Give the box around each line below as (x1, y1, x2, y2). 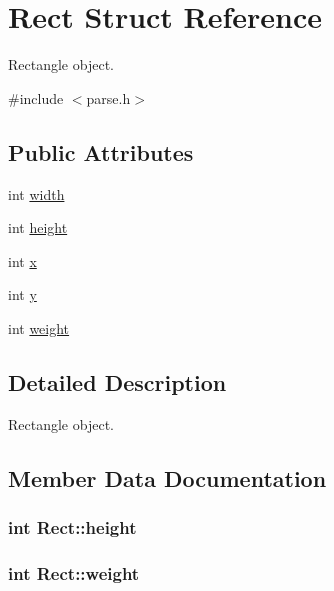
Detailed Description (8, 366, 227, 397)
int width (8, 183, 65, 204)
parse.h (86, 87, 131, 108)
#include (8, 87, 64, 108)
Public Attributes (8, 136, 194, 167)
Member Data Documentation (8, 462, 327, 493)
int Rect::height (8, 514, 137, 539)
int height (8, 217, 68, 238)
